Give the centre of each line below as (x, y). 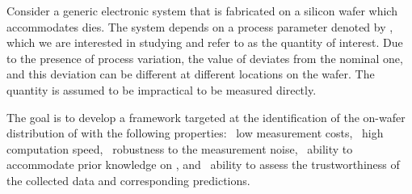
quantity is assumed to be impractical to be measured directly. (162, 89)
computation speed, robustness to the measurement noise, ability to (180, 148)
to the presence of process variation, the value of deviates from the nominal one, (205, 58)
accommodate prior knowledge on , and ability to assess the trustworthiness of (203, 164)
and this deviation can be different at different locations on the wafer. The (191, 74)
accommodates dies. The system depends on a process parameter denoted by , (200, 26)
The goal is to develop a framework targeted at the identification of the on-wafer (206, 117)
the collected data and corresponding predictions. (128, 180)
